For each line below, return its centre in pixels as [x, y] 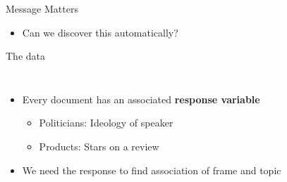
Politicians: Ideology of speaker [106, 123]
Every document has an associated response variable [141, 99]
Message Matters [42, 8]
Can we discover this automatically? [100, 32]
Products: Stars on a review [99, 146]
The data [25, 56]
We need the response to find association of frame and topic [152, 170]
